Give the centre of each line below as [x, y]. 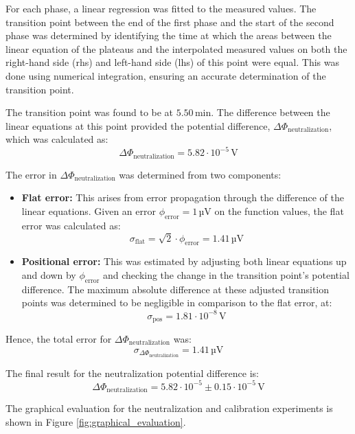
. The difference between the [271, 112]
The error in [31, 174]
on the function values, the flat [279, 211]
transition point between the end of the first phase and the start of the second [170, 22]
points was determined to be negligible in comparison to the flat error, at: [177, 302]
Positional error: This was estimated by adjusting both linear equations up [184, 261]
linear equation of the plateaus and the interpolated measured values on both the [176, 48]
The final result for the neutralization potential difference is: [132, 373]
